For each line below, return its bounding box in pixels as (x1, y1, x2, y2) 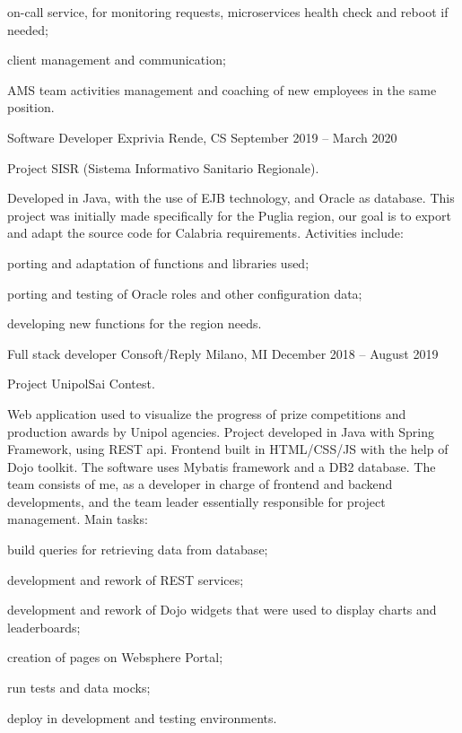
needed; (7, 20, 48, 39)
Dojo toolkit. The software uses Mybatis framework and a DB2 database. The (7, 457, 436, 476)
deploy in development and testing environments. (7, 708, 277, 727)
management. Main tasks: (7, 510, 148, 528)
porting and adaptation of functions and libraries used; (7, 253, 309, 272)
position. (7, 98, 55, 117)
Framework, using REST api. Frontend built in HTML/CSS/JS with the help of (7, 440, 449, 458)
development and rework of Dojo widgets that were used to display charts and (7, 600, 437, 619)
